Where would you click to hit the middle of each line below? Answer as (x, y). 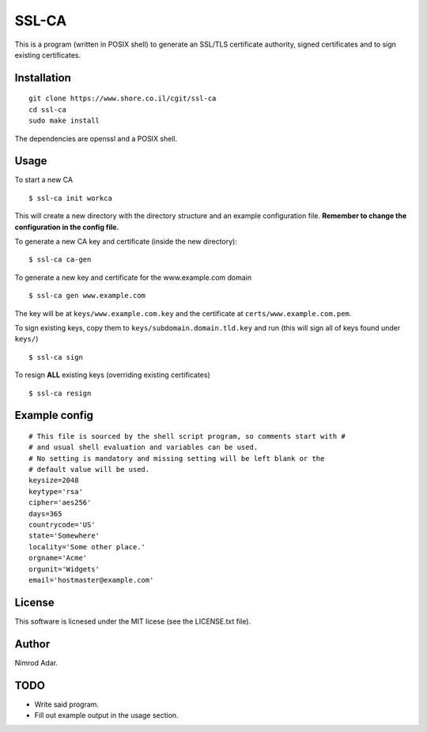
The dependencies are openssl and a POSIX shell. (96, 138)
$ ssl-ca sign (56, 357)
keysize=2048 (54, 481)
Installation (43, 78)
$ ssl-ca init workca (70, 198)
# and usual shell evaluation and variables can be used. (144, 447)
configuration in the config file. (67, 227)
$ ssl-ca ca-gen (60, 260)
